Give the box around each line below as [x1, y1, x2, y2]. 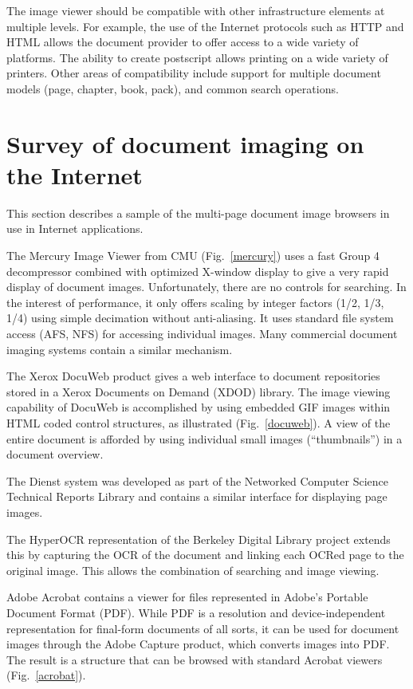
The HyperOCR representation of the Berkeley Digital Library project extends [6, 530, 391, 547]
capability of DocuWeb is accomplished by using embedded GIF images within [6, 399, 391, 415]
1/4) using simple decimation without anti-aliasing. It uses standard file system [6, 309, 394, 326]
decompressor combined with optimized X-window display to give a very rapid [6, 262, 389, 279]
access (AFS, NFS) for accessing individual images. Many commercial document [6, 325, 398, 342]
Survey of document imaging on [6, 127, 364, 159]
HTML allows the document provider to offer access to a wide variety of [6, 33, 359, 50]
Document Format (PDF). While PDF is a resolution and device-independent [6, 604, 386, 620]
